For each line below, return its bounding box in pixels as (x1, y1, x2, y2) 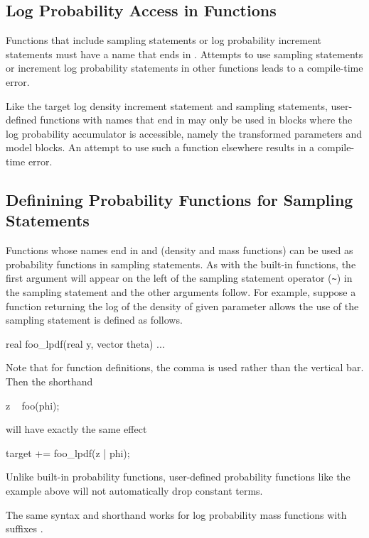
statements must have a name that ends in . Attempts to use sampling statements (6, 46, 363, 61)
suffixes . (6, 521, 43, 536)
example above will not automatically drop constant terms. (6, 483, 263, 498)
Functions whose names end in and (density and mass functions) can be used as (6, 243, 353, 258)
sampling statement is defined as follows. (6, 312, 183, 327)
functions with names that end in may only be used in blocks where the (40, 112, 353, 127)
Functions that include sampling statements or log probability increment (6, 33, 321, 48)
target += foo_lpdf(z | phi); (6, 445, 130, 460)
